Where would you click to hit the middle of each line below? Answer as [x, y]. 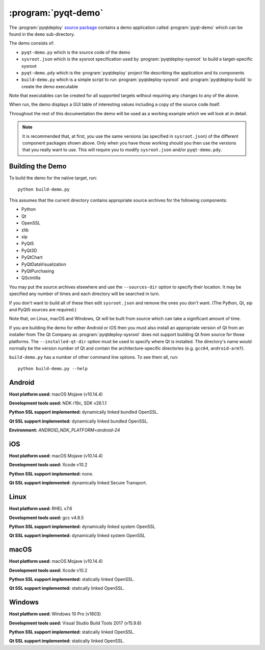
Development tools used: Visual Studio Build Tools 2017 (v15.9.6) [75, 623]
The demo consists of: [32, 43]
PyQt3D [29, 250]
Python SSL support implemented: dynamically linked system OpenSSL [82, 526]
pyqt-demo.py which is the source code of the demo [76, 52]
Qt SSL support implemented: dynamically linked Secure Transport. [78, 483]
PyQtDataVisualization [44, 264]
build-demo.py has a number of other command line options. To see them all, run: [94, 357]
